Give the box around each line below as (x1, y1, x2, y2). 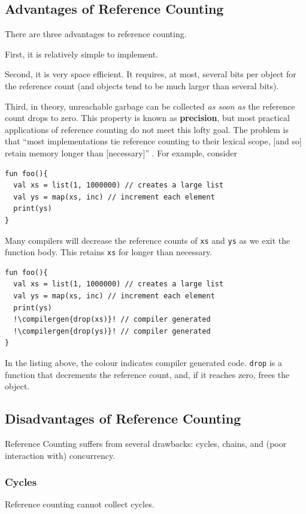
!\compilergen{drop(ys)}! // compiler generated (13, 326, 211, 335)
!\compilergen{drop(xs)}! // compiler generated (13, 315, 211, 324)
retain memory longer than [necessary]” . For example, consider (5, 146, 237, 159)
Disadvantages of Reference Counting (5, 409, 241, 428)
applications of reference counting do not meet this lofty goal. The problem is (5, 123, 289, 135)
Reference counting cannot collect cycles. (5, 498, 154, 510)
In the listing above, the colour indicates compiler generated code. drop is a (5, 356, 282, 368)
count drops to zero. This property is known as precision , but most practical (5, 111, 290, 124)
